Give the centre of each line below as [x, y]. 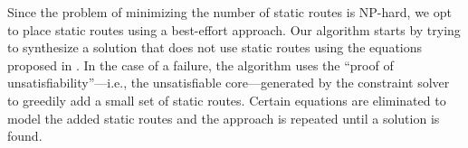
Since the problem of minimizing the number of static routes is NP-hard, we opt [229, 12]
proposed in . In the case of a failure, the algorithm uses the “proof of [201, 65]
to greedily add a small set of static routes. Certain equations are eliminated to [227, 100]
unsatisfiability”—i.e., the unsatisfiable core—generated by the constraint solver [229, 83]
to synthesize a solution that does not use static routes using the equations [215, 47]
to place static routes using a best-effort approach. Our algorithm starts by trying [234, 29]
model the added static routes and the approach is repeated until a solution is [224, 118]
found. [25, 136]
